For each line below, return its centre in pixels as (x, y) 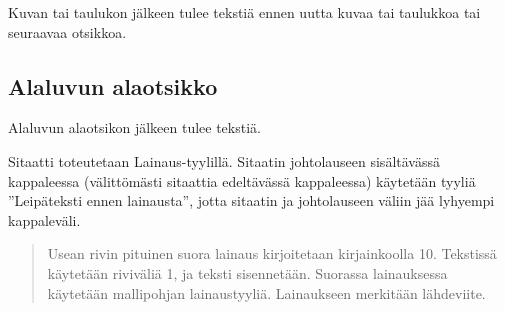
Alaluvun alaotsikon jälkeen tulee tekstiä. (134, 127)
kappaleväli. (44, 219)
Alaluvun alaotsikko (113, 85)
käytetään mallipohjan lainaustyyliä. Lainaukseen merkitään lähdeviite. (266, 292)
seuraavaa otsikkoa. (67, 31)
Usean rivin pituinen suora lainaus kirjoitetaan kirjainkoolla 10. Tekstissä (272, 253)
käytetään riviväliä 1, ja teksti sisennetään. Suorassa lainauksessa (247, 272)
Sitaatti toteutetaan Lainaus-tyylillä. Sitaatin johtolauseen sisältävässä (224, 160)
